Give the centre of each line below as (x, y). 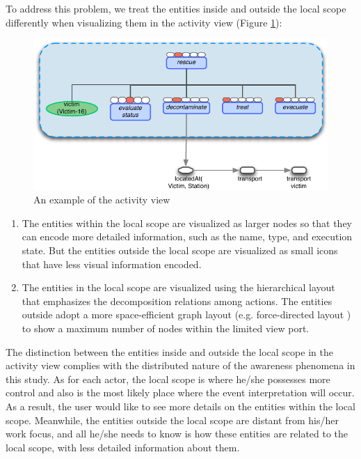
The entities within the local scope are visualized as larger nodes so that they (187, 223)
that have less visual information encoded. (112, 264)
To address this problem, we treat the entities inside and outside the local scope (176, 8)
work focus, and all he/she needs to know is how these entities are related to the (177, 434)
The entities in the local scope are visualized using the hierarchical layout (178, 287)
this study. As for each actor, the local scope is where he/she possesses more (168, 379)
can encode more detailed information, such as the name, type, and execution (187, 236)
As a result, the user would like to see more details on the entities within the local (180, 406)
